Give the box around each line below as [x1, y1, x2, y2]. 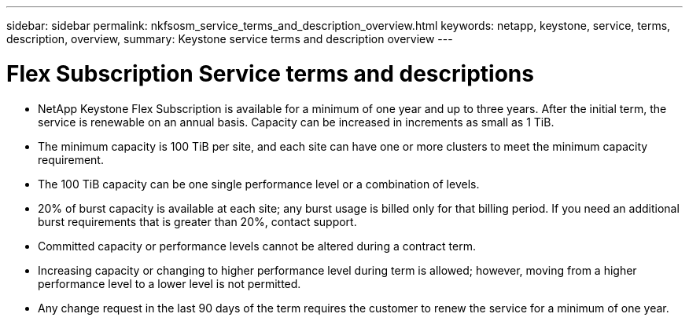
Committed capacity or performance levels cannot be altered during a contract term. [38, 239, 476, 253]
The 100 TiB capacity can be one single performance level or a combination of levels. [38, 177, 480, 191]
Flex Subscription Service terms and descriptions [6, 60, 534, 87]
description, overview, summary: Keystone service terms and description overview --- [6, 32, 453, 46]
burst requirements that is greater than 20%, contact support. [38, 214, 357, 228]
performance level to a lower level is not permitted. [38, 276, 301, 290]
